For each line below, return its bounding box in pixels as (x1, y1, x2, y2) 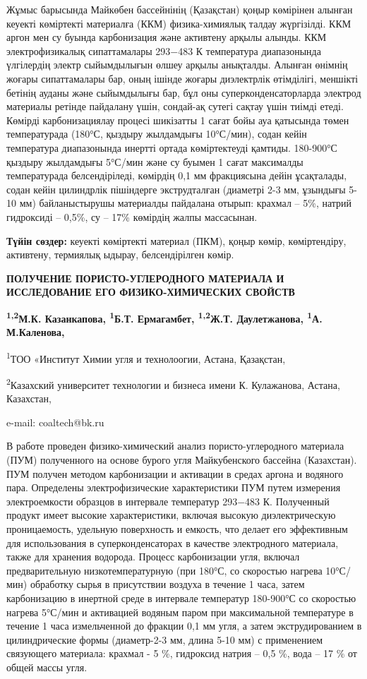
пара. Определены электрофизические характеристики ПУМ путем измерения (6, 480, 341, 495)
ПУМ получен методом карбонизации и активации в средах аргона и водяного (6, 466, 344, 481)
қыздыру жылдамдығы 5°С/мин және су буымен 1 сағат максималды (6, 154, 303, 169)
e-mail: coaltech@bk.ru (6, 414, 104, 429)
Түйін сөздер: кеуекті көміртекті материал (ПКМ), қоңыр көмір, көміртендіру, (6, 233, 347, 248)
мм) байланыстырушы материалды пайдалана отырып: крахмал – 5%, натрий (19, 196, 352, 210)
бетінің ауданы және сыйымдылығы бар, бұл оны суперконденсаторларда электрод (6, 85, 361, 100)
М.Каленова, (6, 325, 65, 339)
